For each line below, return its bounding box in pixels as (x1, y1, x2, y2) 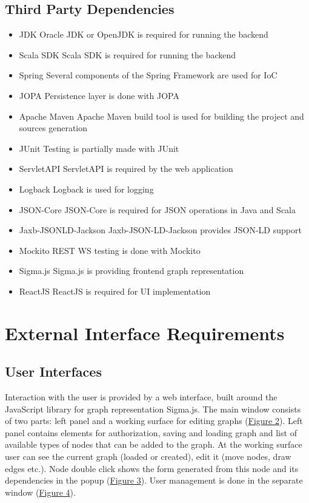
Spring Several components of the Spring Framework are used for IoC (19, 69, 277, 81)
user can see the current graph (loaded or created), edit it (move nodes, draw (5, 450, 291, 463)
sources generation (19, 121, 88, 134)
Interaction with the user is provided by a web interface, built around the (5, 391, 277, 403)
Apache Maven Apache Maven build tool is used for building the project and (19, 109, 304, 122)
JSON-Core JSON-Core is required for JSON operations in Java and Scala (19, 203, 296, 216)
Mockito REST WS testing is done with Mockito (19, 244, 201, 256)
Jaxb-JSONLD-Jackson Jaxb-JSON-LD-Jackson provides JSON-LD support (19, 224, 302, 236)
